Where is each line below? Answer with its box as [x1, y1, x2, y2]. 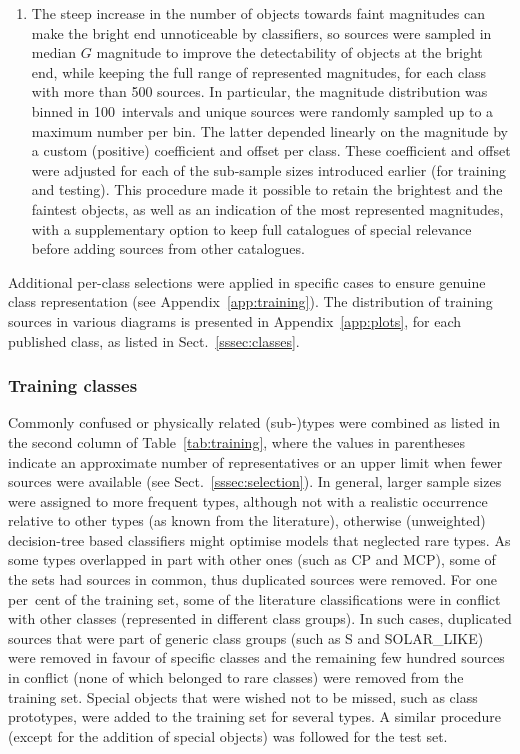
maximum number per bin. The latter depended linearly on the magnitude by [31, 120, 508, 141]
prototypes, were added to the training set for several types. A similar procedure [8, 706, 502, 727]
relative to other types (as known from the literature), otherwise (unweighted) [8, 510, 486, 531]
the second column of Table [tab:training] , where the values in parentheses [8, 431, 466, 452]
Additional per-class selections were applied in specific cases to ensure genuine [8, 271, 486, 292]
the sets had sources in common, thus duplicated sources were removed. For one [8, 569, 497, 590]
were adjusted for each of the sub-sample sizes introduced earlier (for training [31, 159, 507, 180]
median [31, 42, 77, 63]
